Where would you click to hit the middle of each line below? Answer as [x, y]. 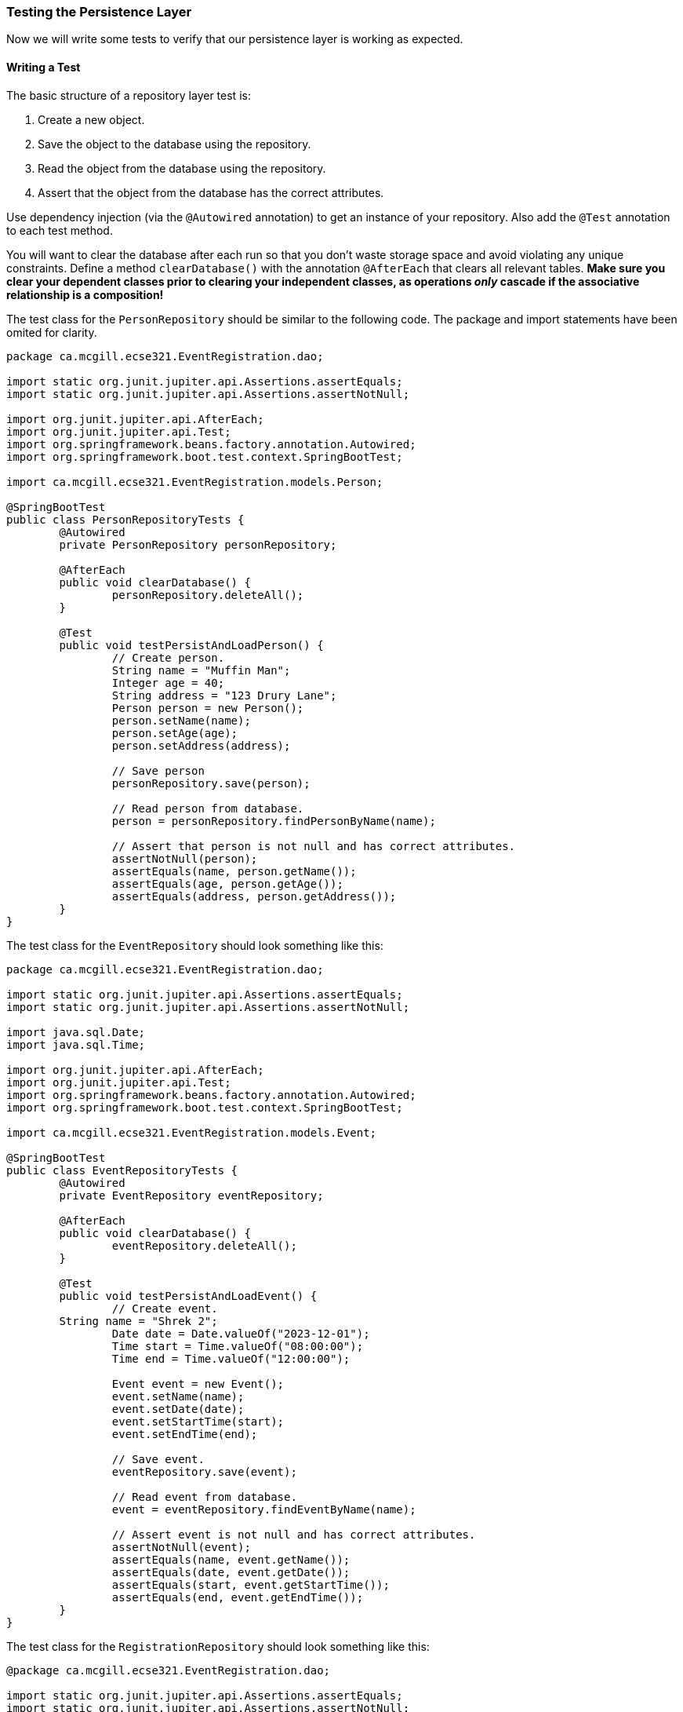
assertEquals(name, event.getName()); [231, 1559]
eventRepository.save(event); [204, 1471]
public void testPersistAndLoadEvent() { [188, 1296]
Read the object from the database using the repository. [182, 168]
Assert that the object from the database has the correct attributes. [211, 192]
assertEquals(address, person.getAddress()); [254, 896]
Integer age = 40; [168, 683]
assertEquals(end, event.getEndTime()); [238, 1597]
